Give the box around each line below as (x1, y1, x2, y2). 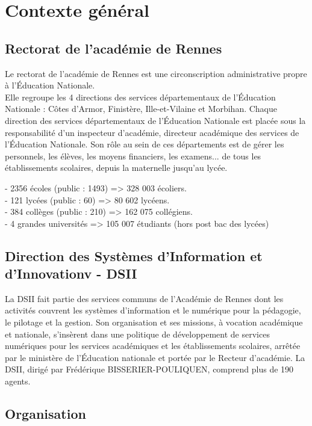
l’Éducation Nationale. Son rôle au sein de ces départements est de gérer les (5, 138, 284, 150)
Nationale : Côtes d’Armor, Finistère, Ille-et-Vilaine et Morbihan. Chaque (5, 102, 278, 115)
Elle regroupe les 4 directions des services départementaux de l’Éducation (5, 90, 276, 103)
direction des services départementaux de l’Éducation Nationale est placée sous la (5, 114, 306, 126)
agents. (5, 375, 31, 387)
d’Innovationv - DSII (5, 264, 137, 283)
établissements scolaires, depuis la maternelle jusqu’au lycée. (5, 161, 228, 174)
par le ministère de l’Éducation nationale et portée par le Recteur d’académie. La (5, 351, 305, 363)
